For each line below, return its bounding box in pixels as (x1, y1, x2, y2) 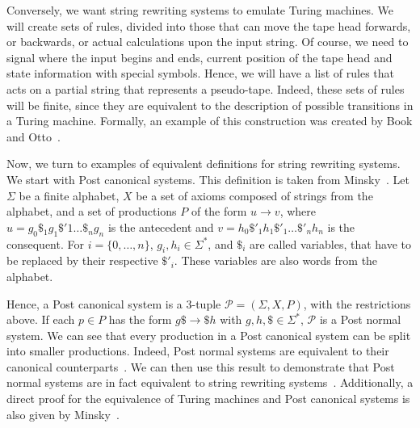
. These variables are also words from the (174, 252, 378, 269)
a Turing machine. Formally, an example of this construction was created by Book (6, 112, 413, 129)
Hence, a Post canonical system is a (6, 295, 183, 312)
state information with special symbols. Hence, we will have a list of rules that (6, 65, 395, 82)
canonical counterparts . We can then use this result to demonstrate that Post (6, 358, 395, 375)
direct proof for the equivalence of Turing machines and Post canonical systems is (6, 390, 410, 407)
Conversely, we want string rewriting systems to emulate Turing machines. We (6, 2, 393, 18)
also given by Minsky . (6, 405, 120, 422)
